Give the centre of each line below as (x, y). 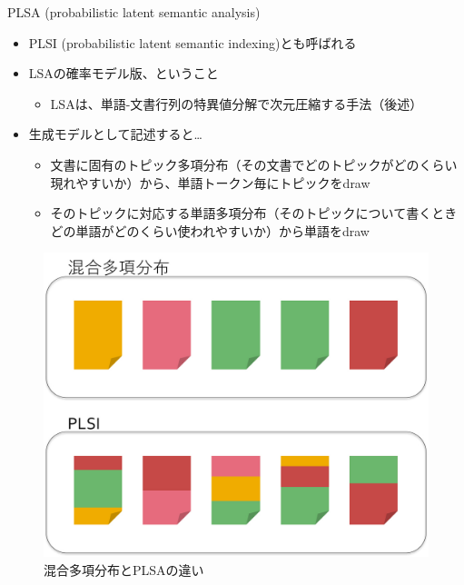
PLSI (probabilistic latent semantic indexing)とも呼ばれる (193, 42)
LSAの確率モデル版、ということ (123, 73)
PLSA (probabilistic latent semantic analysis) (134, 12)
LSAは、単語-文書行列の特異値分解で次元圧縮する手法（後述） (237, 103)
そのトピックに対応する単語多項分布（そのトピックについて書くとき (254, 213)
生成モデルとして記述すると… (115, 134)
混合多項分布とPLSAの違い (124, 569)
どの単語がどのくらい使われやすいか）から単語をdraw (210, 230)
